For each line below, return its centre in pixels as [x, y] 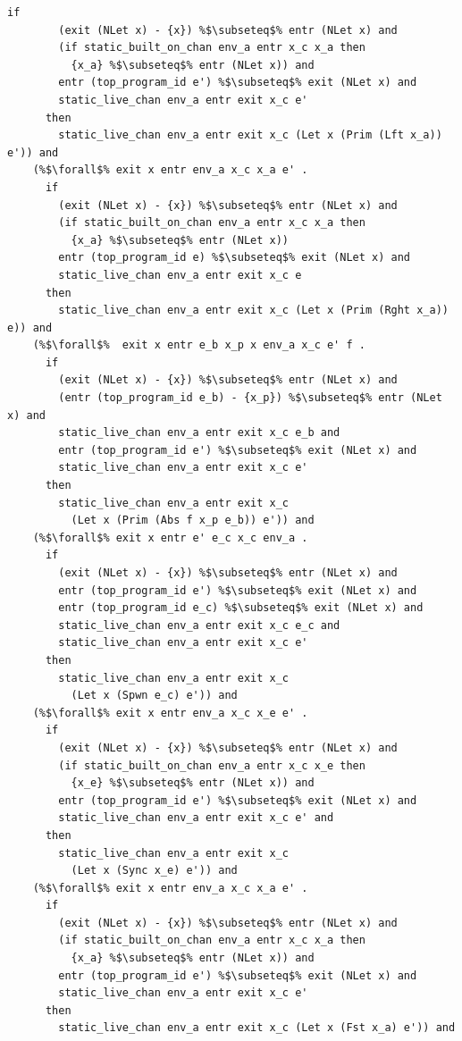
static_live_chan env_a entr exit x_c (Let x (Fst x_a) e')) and [257, 1028]
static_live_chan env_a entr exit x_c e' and [196, 818]
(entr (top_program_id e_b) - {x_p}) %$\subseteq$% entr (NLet [250, 398]
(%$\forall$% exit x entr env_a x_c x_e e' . [170, 713]
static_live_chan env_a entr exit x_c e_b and [199, 433]
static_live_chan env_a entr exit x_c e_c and [199, 625]
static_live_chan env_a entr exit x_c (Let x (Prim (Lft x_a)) [250, 135]
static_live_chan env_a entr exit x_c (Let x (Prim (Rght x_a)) [253, 311]
